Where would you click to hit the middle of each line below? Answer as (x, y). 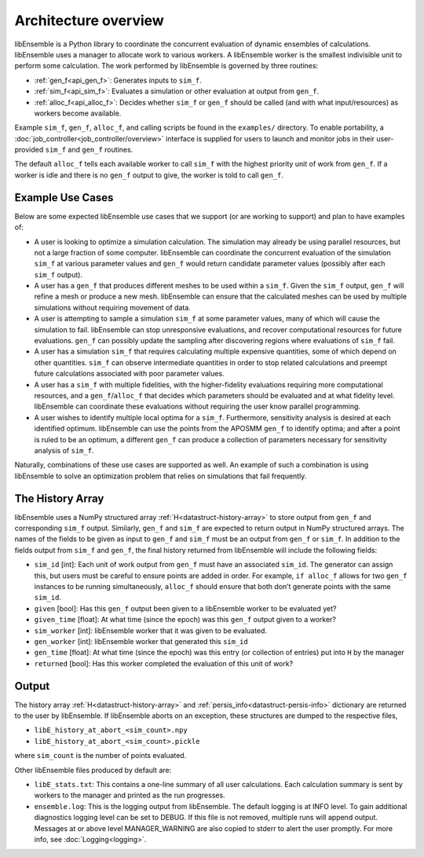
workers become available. (78, 113)
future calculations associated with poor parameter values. (129, 374)
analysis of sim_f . (64, 450)
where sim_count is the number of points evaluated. (101, 756)
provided (29, 150)
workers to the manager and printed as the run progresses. (130, 795)
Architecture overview (89, 20)
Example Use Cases (64, 198)
